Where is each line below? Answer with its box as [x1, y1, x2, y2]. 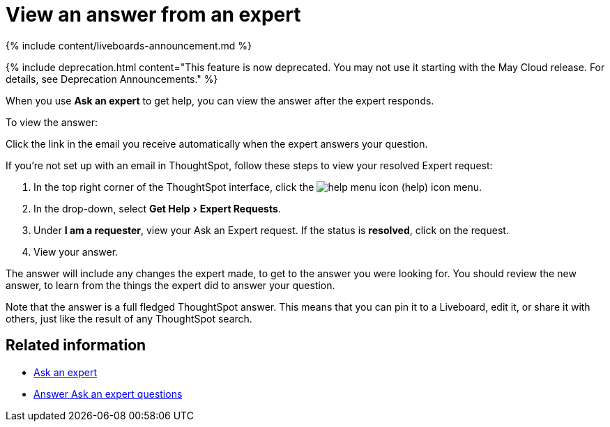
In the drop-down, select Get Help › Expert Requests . [33, 202, 281, 215]
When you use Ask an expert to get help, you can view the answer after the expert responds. [6, 94, 434, 107]
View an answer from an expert [6, 3, 301, 26]
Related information [6, 336, 146, 355]
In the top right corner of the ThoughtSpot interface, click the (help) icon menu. [33, 180, 482, 193]
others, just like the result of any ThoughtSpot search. [6, 312, 252, 325]
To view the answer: [6, 116, 98, 128]
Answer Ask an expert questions [33, 387, 183, 400]
